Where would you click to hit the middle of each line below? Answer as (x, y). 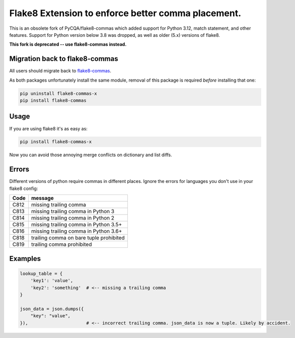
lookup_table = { (41, 274)
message (42, 198)
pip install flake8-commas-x (56, 142)
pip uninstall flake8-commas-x (59, 93)
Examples (25, 259)
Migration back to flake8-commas (64, 59)
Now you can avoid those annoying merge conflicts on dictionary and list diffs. (91, 155)
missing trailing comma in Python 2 (73, 218)
